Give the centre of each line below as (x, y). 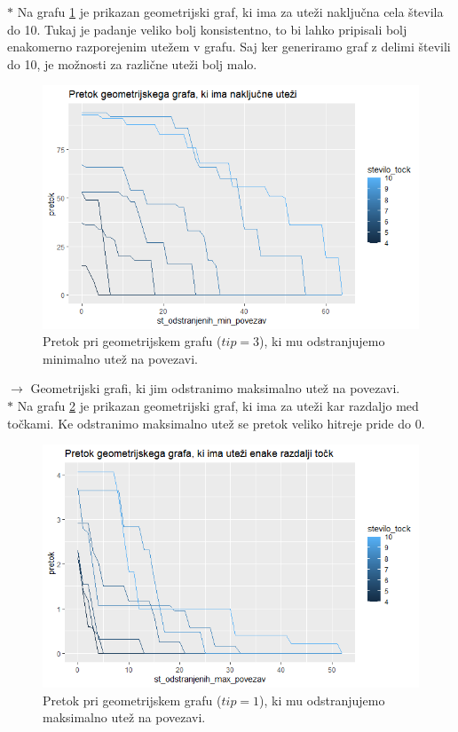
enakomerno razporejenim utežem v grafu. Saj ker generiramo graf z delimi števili (229, 47)
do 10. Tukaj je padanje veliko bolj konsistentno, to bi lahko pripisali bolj (207, 29)
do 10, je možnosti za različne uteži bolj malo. (132, 63)
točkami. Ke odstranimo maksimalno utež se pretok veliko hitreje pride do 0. (216, 423)
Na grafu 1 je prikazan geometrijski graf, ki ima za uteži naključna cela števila (230, 12)
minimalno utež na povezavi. (120, 358)
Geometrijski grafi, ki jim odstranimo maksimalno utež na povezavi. (215, 388)
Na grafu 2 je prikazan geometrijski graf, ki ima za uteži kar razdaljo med (218, 405)
